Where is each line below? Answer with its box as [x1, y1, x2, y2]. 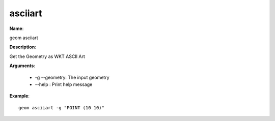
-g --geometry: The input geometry [35, 74, 109, 80]
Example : [9, 93, 30, 99]
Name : [9, 25, 24, 32]
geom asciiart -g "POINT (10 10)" [18, 105, 104, 110]
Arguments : [9, 63, 36, 69]
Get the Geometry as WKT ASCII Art [9, 53, 85, 59]
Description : [9, 44, 37, 50]
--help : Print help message [35, 81, 93, 87]
